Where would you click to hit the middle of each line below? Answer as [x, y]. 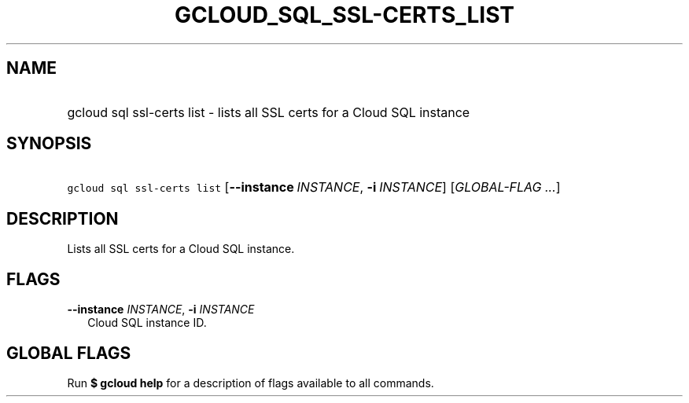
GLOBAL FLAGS [69, 353]
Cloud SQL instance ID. [147, 323]
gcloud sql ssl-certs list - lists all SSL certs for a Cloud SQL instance [269, 112]
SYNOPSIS [49, 144]
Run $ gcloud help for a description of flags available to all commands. [251, 383]
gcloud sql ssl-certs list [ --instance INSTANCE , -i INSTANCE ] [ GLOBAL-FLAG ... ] [314, 187]
